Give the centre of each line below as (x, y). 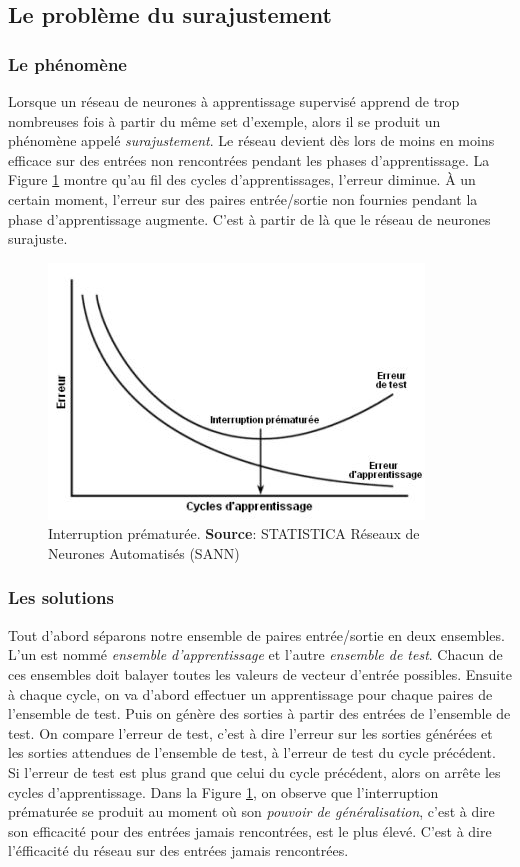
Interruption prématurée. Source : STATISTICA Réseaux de (234, 533)
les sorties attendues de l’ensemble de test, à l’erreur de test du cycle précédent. (252, 752)
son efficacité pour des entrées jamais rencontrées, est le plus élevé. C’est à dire (250, 830)
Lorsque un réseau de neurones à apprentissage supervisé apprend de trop (234, 101)
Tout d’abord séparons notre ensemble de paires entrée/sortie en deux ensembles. (256, 634)
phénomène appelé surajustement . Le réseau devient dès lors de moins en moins (251, 140)
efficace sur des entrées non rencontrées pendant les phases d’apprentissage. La (249, 159)
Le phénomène (67, 63)
